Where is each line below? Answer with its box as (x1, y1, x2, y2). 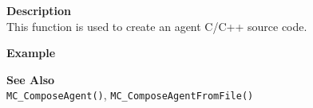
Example (6, 44, 56, 61)
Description (6, 2, 72, 18)
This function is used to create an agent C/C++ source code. (6, 17, 307, 34)
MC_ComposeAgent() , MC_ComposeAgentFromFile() (6, 87, 254, 103)
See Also (6, 71, 55, 87)
